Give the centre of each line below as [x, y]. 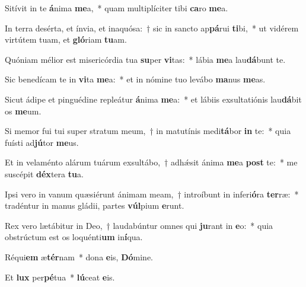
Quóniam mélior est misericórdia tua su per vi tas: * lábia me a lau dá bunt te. [145, 59]
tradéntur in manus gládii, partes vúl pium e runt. [95, 205]
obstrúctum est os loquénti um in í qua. [74, 237]
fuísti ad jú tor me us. [42, 142]
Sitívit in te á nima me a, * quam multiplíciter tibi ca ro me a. [117, 8]
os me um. [23, 111]
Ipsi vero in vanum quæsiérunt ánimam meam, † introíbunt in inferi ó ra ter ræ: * [152, 194]
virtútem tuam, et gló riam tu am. [66, 39]
